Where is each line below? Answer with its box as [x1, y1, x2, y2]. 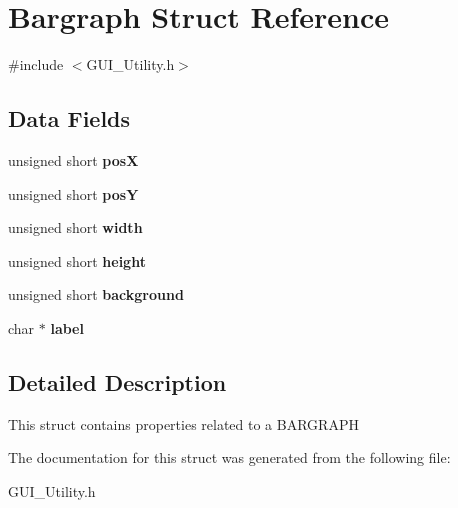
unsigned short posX [8, 149, 139, 170]
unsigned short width [8, 217, 143, 238]
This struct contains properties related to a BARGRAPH [8, 413, 359, 434]
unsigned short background [8, 284, 184, 305]
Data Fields [8, 103, 131, 134]
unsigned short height [8, 250, 146, 271]
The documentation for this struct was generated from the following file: [8, 447, 451, 468]
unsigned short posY [8, 183, 139, 204]
